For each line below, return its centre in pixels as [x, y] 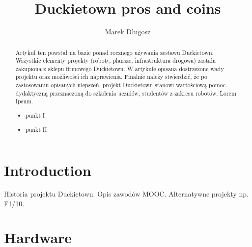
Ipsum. [24, 101]
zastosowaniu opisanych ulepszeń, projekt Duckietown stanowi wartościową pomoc [121, 85]
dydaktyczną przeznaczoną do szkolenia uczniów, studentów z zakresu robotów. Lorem [126, 93]
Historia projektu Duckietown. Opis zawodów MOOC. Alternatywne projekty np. [126, 194]
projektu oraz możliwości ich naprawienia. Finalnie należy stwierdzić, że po [111, 77]
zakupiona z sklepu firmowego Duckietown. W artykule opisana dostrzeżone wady [120, 68]
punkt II [36, 129]
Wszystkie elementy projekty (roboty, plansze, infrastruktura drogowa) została [116, 61]
